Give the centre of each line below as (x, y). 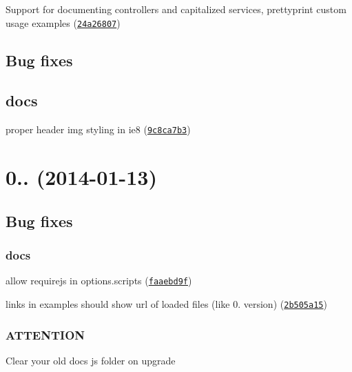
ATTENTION (45, 334)
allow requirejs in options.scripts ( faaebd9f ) (99, 281)
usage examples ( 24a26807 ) (63, 22)
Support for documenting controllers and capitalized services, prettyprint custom (176, 9)
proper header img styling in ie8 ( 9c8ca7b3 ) (98, 129)
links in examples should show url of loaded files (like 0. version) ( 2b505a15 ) (166, 303)
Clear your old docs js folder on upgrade (91, 360)
